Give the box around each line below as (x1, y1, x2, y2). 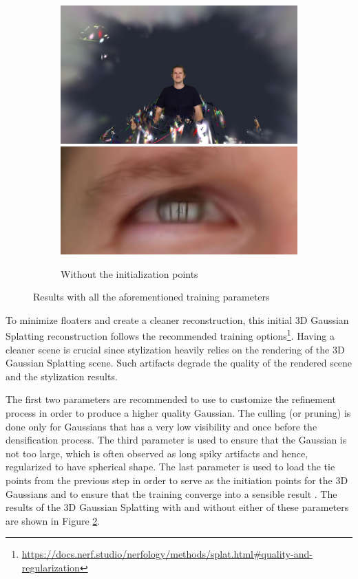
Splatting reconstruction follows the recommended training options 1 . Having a (6, 327, 335, 343)
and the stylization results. (6, 369, 118, 383)
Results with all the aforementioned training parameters (33, 289, 270, 304)
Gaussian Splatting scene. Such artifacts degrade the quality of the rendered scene (6, 356, 352, 370)
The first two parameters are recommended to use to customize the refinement (6, 392, 336, 406)
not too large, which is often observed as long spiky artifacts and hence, (6, 446, 308, 460)
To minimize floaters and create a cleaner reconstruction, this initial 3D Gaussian (6, 312, 349, 327)
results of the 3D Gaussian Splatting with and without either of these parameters (6, 500, 349, 514)
